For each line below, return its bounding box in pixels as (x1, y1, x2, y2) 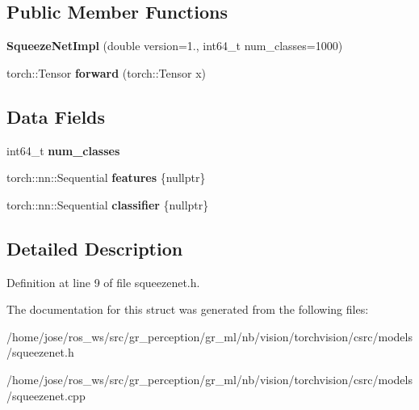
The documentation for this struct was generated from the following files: (6, 301, 369, 318)
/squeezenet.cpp (6, 387, 86, 404)
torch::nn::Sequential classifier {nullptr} (6, 196, 209, 213)
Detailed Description (6, 235, 183, 260)
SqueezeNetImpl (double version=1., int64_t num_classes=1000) (6, 37, 343, 54)
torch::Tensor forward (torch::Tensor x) (6, 64, 207, 81)
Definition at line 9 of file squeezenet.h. (6, 273, 200, 290)
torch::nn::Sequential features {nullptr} (6, 169, 206, 186)
